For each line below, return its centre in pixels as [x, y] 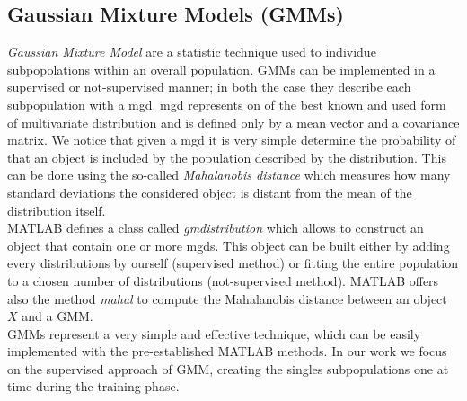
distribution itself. [57, 210]
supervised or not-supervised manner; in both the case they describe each [209, 87]
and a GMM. [57, 316]
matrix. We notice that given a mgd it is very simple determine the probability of [232, 140]
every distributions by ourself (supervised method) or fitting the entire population [233, 263]
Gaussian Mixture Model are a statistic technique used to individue [192, 52]
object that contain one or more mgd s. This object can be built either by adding [229, 245]
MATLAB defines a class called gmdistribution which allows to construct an [216, 228]
